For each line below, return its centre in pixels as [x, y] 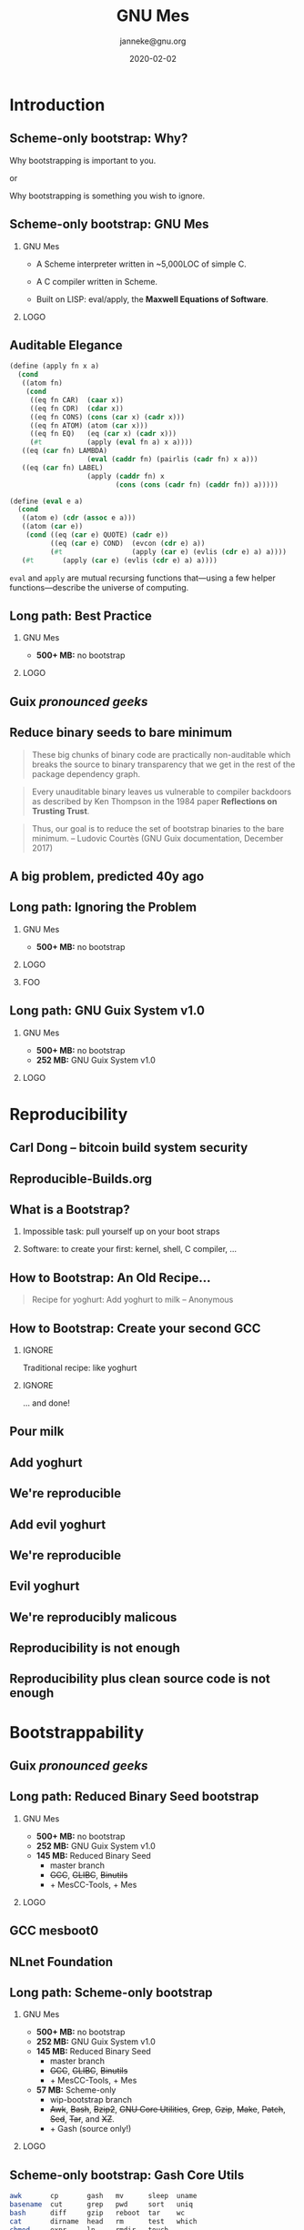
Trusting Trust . [61, 811]
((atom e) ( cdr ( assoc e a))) [79, 518]
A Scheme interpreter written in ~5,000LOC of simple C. [142, 264]
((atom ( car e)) [52, 527]
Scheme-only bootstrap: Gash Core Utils [127, 2175]
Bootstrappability [77, 1732]
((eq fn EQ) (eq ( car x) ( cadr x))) [103, 434]
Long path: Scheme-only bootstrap [111, 1993]
